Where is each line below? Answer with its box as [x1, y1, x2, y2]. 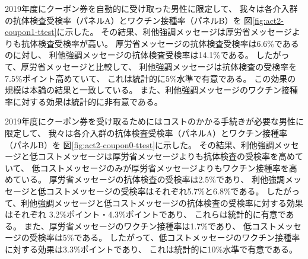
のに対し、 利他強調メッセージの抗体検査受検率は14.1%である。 [5, 49, 253, 61]
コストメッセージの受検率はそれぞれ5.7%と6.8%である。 [46, 184, 264, 197]
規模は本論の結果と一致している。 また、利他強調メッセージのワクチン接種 [5, 84, 298, 96]
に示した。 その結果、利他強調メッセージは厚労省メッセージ [56, 25, 292, 38]
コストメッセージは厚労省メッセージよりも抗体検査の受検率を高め [37, 150, 295, 162]
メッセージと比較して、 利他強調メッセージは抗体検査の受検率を [46, 60, 297, 72]
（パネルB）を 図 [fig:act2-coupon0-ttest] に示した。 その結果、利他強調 [5, 138, 274, 151]
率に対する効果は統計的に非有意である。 [5, 95, 163, 107]
